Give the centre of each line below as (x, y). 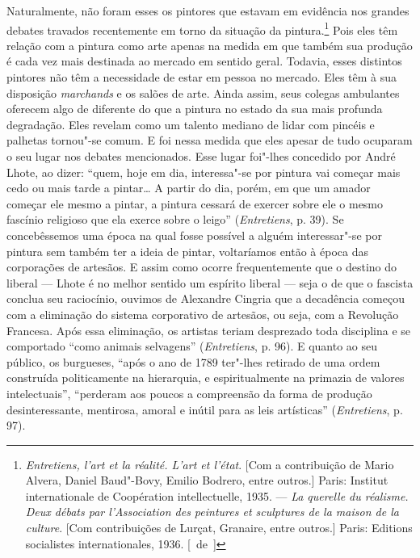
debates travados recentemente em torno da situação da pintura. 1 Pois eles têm (202, 28)
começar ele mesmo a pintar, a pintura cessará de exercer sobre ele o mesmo (195, 203)
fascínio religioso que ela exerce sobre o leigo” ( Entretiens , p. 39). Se (175, 219)
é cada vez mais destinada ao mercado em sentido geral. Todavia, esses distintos (204, 61)
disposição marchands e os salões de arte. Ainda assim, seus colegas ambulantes (203, 92)
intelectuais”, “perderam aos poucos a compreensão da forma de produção (189, 393)
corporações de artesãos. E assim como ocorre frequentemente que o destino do (202, 267)
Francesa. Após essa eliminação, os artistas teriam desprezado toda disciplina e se (209, 330)
